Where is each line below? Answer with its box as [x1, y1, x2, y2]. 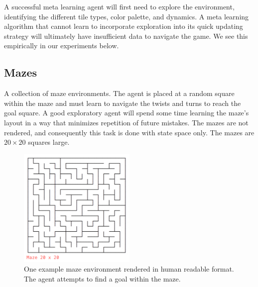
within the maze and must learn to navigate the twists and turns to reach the [4, 97, 241, 108]
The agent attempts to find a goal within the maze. [24, 273, 181, 284]
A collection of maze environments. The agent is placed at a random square [4, 88, 235, 98]
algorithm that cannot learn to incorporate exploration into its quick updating [4, 21, 243, 31]
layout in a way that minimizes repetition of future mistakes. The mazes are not [4, 117, 249, 127]
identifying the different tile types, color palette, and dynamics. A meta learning [4, 11, 249, 21]
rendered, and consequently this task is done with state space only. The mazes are [4, 127, 255, 137]
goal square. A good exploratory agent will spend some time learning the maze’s [4, 107, 249, 118]
